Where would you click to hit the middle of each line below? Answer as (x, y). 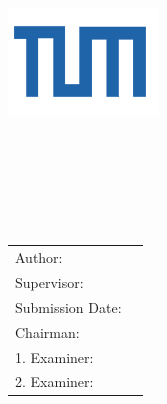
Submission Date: (68, 306)
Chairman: (47, 331)
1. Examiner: (54, 356)
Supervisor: (49, 281)
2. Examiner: (54, 381)
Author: (39, 257)
